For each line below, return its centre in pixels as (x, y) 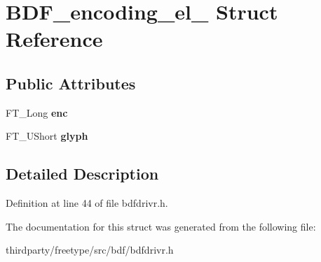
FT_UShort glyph (47, 136)
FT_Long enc (37, 112)
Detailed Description (82, 174)
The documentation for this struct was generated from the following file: (161, 226)
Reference (54, 39)
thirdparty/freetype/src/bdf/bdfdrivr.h (90, 250)
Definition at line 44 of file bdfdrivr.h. (87, 203)
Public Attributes (71, 83)
